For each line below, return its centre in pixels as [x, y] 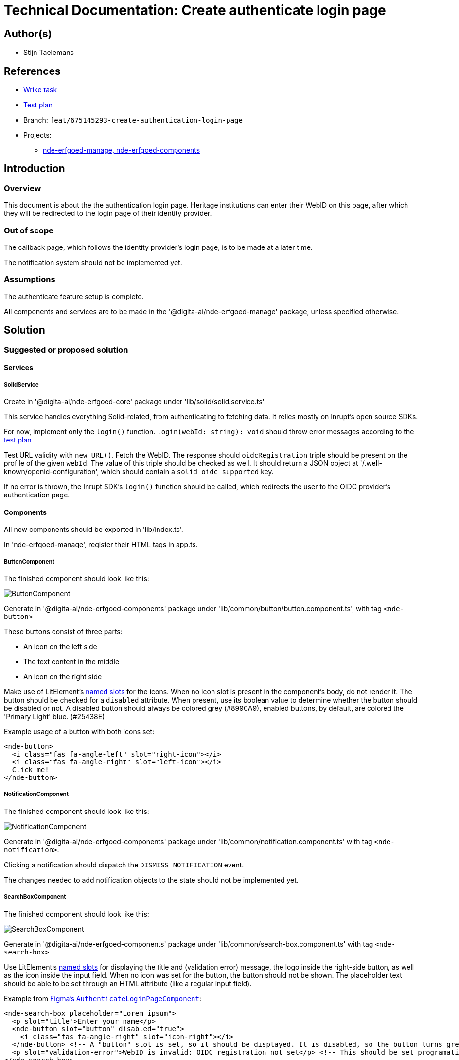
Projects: [37, 135]
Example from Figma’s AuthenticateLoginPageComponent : [103, 998]
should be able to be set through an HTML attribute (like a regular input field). [128, 983]
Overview [23, 188]
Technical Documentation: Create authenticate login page [195, 10]
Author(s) [28, 34]
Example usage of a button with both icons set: [79, 731]
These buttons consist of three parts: [63, 631]
